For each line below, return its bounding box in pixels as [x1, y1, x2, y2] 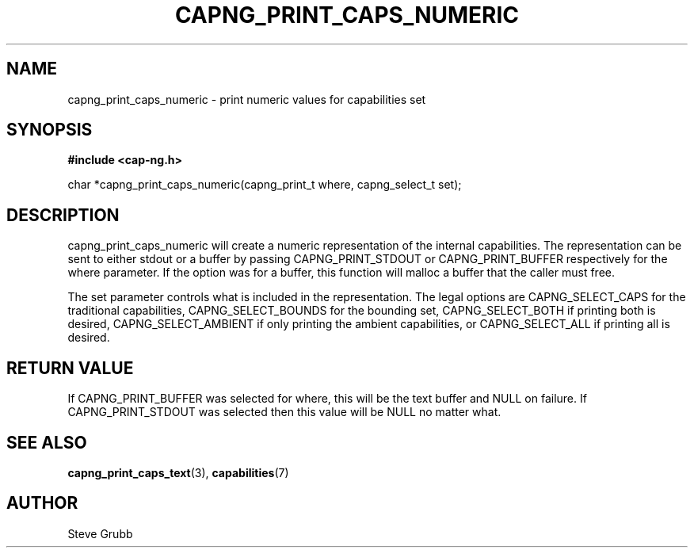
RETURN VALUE [6, 357, 134, 378]
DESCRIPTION [6, 204, 120, 225]
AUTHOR [6, 493, 78, 514]
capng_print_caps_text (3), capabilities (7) [67, 465, 289, 479]
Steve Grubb [67, 526, 133, 541]
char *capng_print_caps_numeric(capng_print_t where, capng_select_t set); [67, 178, 462, 192]
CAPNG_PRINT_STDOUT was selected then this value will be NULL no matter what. [67, 405, 501, 419]
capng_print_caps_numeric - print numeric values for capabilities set [67, 92, 426, 106]
